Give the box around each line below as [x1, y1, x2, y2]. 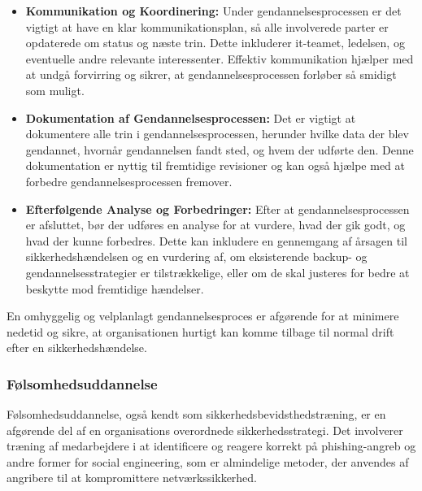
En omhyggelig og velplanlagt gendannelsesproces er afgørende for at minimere [7, 307, 399, 324]
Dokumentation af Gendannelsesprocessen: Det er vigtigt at [25, 109, 356, 126]
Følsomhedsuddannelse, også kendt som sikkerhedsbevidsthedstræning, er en [7, 406, 386, 423]
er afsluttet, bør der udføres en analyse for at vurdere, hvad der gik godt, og [25, 216, 406, 233]
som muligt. [25, 81, 85, 98]
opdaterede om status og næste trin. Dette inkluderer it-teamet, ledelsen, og [25, 34, 405, 51]
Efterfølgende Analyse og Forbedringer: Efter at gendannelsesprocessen [25, 200, 410, 217]
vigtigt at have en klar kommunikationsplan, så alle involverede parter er [25, 18, 389, 35]
